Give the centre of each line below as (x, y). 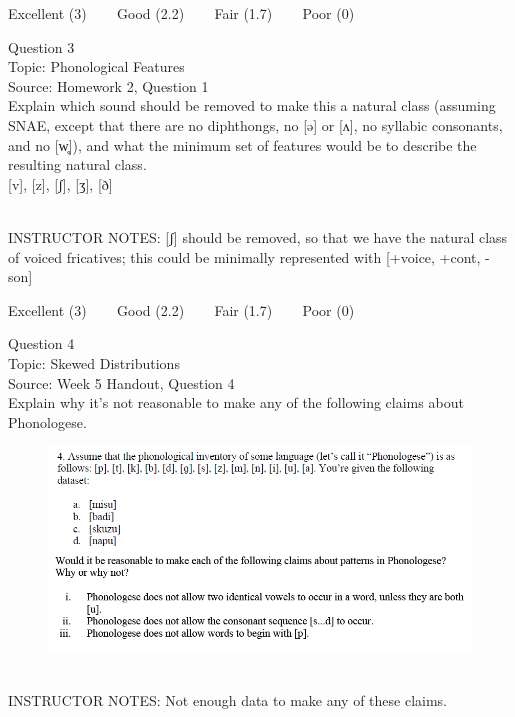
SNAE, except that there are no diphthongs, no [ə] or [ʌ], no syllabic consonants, (255, 124)
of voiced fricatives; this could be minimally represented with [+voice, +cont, (244, 256)
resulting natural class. (77, 164)
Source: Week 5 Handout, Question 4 (121, 382)
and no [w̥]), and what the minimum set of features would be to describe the (242, 144)
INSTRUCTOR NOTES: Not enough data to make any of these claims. (227, 699)
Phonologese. (47, 421)
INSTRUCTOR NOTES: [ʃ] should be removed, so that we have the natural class (258, 236)
